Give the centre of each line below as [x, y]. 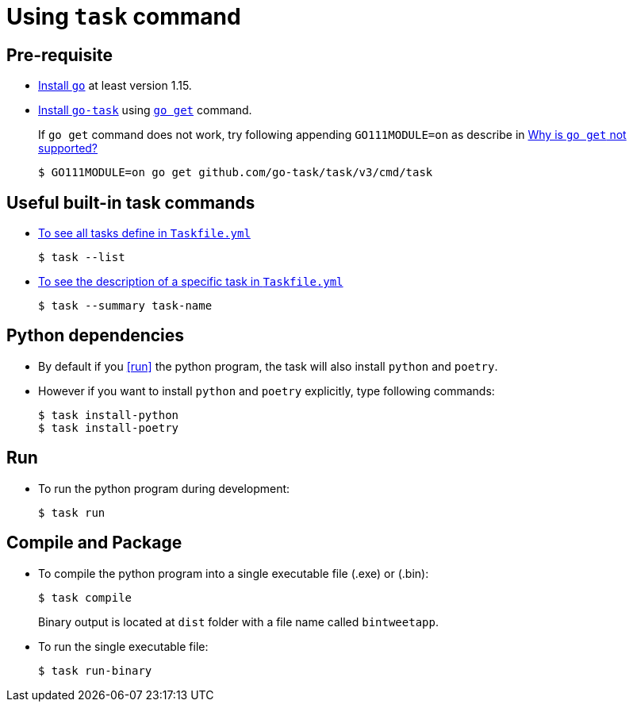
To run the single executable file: [123, 646]
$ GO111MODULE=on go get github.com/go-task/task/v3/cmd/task [236, 173]
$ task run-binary [95, 670]
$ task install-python [109, 415]
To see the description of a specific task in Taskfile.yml [191, 282]
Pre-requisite [59, 55]
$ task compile [85, 597]
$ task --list [82, 258]
